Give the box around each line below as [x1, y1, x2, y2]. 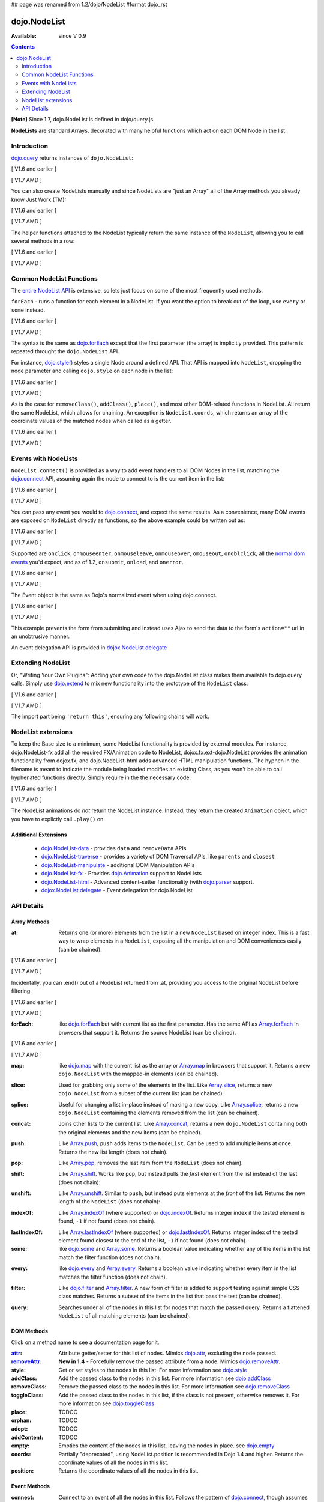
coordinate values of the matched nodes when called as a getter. [11, 418, 172, 425]
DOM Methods [11, 1328, 48, 1335]
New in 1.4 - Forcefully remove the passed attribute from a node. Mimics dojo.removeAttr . [58, 1358, 280, 1365]
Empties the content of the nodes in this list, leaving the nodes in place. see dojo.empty [58, 1442, 275, 1449]
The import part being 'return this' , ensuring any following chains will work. [11, 713, 209, 720]
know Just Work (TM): [11, 196, 67, 203]
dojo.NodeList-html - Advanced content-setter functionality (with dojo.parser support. [41, 878, 254, 886]
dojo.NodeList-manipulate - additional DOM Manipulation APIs [41, 861, 195, 868]
